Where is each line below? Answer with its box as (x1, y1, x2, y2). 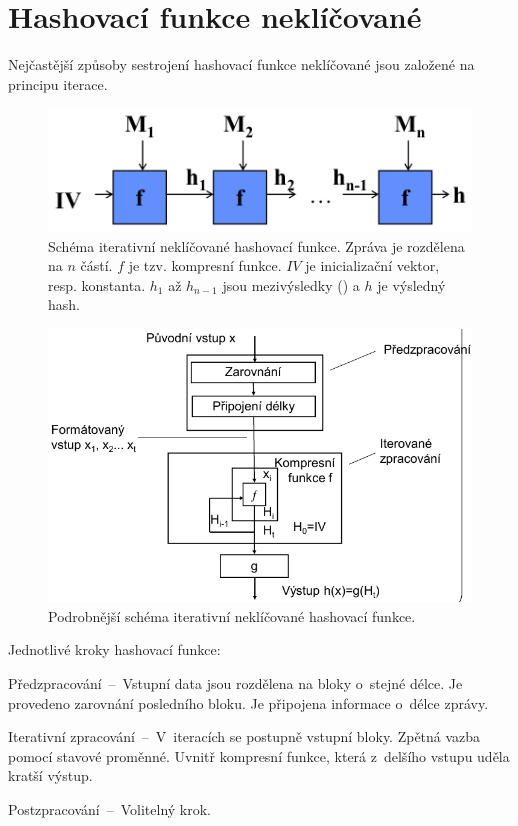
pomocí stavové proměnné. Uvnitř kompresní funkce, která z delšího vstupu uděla (8, 745, 510, 766)
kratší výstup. (8, 765, 93, 786)
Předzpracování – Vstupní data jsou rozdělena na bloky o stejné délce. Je (8, 672, 463, 693)
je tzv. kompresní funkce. (128, 255, 282, 276)
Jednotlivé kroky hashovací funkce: (8, 639, 221, 660)
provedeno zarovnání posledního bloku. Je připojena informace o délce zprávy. (8, 692, 489, 713)
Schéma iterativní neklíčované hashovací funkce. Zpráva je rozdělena (48, 235, 465, 256)
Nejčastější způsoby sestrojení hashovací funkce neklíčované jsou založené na (8, 54, 475, 75)
